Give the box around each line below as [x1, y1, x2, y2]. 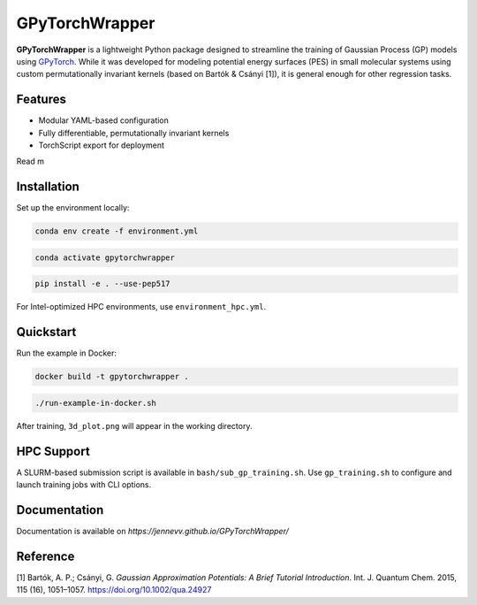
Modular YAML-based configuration [38, 115, 170, 126]
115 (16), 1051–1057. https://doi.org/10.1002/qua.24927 [16, 585, 212, 595]
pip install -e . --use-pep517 [34, 279, 171, 289]
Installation [16, 180, 79, 195]
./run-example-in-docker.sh [34, 398, 156, 408]
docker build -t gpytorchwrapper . [34, 371, 189, 382]
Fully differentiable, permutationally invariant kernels [38, 127, 230, 138]
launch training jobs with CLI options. [16, 479, 152, 490]
